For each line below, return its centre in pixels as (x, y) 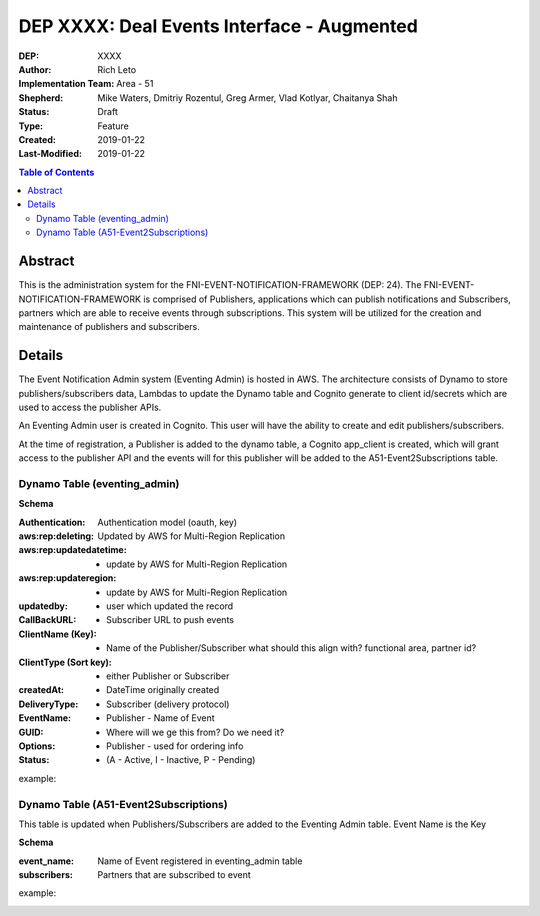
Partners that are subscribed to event (174, 875)
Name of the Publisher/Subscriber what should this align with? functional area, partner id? (291, 648)
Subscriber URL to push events (170, 620)
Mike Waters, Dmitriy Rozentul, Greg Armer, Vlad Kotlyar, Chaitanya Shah (247, 97)
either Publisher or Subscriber (168, 676)
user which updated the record (170, 606)
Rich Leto (117, 69)
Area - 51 (135, 84)
